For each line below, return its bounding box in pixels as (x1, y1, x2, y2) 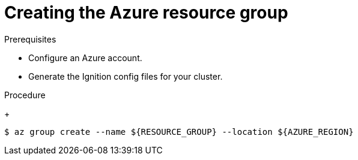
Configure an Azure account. (28, 52, 142, 63)
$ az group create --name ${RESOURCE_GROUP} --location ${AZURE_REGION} (4, 126, 354, 137)
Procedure (4, 89, 46, 100)
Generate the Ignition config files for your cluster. (28, 71, 223, 81)
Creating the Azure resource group (4, 2, 288, 23)
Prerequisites (4, 34, 56, 44)
